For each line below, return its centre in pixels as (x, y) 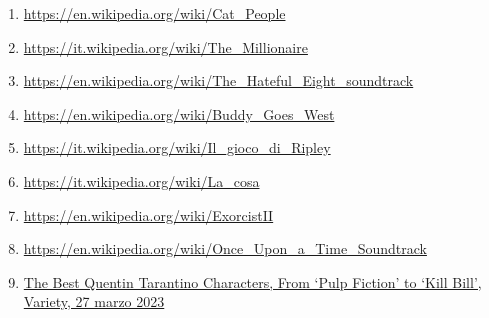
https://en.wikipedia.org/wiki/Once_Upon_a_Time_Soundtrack (225, 248)
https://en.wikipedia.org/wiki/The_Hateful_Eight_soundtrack (218, 80)
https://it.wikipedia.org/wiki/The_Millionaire (165, 46)
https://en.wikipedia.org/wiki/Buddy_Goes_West (179, 113)
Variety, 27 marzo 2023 (94, 301)
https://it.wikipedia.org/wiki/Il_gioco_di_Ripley (177, 147)
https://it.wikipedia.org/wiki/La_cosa (141, 180)
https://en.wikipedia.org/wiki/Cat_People (154, 13)
